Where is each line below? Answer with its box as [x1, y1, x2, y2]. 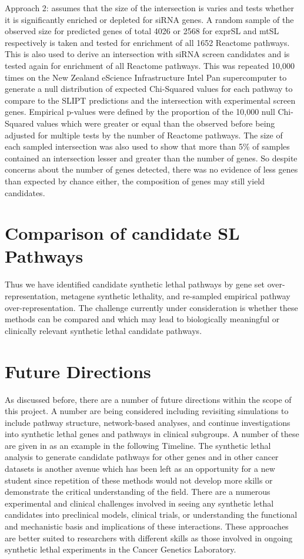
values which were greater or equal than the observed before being [36, 117, 275, 129]
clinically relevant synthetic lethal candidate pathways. [5, 324, 202, 336]
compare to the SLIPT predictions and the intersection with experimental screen [5, 94, 296, 106]
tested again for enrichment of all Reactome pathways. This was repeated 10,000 [5, 59, 295, 71]
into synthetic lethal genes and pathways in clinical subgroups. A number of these [5, 428, 299, 440]
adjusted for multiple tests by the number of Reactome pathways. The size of [5, 128, 283, 141]
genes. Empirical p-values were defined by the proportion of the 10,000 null [5, 105, 275, 118]
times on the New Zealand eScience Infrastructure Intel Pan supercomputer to [5, 71, 287, 83]
